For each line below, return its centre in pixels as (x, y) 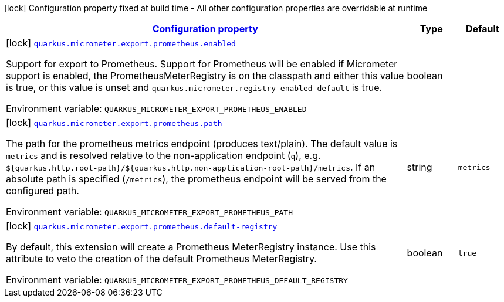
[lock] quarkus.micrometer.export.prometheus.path (114, 123)
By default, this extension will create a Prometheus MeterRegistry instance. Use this (191, 247)
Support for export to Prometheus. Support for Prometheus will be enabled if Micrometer (202, 64)
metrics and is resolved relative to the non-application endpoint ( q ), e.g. (163, 155)
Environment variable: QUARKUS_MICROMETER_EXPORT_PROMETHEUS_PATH (149, 212)
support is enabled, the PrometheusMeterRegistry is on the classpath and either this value (205, 76)
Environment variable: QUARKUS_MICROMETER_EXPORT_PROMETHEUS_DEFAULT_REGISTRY (177, 280)
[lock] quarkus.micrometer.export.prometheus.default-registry (142, 226)
